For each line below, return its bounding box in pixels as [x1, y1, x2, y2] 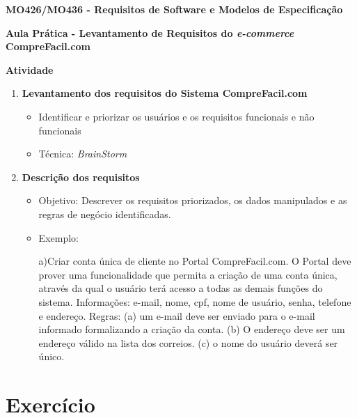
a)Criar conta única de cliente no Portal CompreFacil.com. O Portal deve [38, 254, 351, 268]
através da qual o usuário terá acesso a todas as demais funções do [38, 281, 323, 295]
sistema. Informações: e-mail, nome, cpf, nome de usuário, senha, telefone [38, 294, 351, 309]
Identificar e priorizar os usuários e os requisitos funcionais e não [38, 109, 315, 123]
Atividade [6, 62, 54, 77]
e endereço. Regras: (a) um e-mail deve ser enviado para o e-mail [38, 308, 315, 323]
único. [38, 349, 65, 364]
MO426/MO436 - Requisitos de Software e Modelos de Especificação [6, 2, 343, 16]
